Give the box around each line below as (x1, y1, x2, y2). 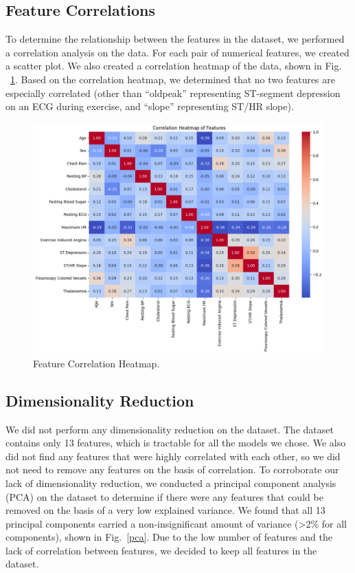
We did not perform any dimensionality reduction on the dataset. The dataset (5, 422, 334, 436)
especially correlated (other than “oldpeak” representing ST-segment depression (5, 85, 341, 100)
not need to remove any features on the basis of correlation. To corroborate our (5, 462, 339, 477)
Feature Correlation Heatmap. (33, 356, 160, 370)
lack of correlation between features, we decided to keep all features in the (5, 543, 317, 557)
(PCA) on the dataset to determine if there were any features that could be (5, 489, 323, 504)
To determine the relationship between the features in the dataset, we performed (5, 32, 345, 46)
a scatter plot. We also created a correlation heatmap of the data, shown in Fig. (5, 58, 342, 73)
